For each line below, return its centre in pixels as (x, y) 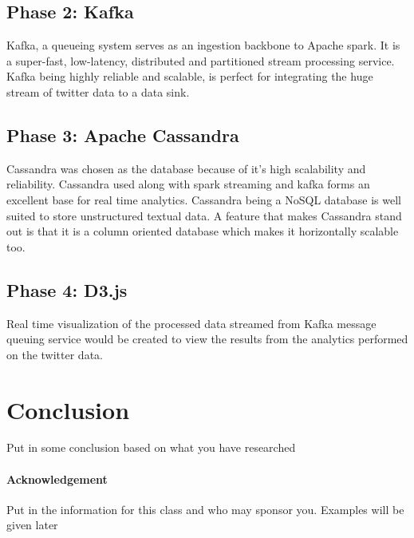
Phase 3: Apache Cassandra (123, 134)
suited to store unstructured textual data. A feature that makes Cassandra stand (204, 215)
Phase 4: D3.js (67, 289)
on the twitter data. (55, 354)
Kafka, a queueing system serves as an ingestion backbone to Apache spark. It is (203, 45)
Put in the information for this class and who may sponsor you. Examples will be (205, 509)
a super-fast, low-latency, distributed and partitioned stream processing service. (201, 60)
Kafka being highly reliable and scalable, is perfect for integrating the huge (190, 76)
